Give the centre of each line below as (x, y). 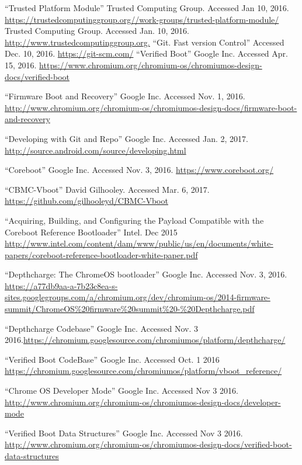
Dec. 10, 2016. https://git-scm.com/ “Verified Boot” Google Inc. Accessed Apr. (146, 53)
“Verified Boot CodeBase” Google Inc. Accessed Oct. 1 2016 (112, 359)
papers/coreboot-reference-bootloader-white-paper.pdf (101, 254)
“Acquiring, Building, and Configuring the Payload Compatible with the (134, 220)
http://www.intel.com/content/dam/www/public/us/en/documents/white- (139, 243)
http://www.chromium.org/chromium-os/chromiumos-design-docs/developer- (143, 402)
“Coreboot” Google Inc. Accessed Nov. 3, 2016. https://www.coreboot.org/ (139, 170)
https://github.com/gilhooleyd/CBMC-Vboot (86, 201)
